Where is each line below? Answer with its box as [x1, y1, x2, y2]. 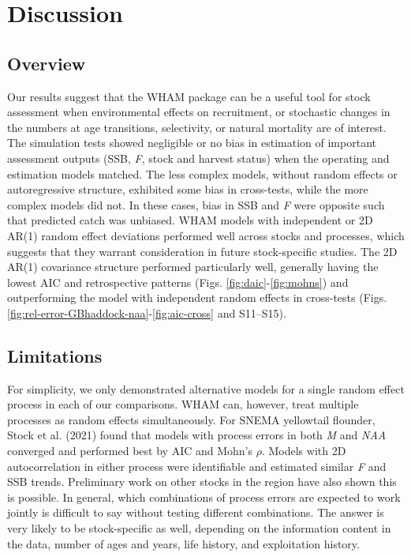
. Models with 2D [261, 442, 346, 459]
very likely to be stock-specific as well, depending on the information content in [7, 520, 391, 536]
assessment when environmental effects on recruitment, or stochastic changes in [7, 103, 390, 120]
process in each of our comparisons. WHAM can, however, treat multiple [7, 396, 359, 412]
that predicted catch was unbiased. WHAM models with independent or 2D [7, 212, 373, 228]
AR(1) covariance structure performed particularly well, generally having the [7, 258, 379, 275]
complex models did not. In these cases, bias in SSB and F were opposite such [7, 196, 385, 213]
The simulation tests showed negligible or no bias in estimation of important [7, 134, 376, 151]
